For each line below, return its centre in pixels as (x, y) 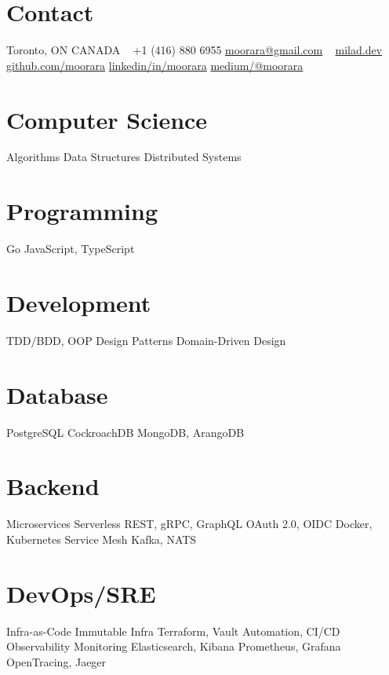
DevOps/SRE (81, 593)
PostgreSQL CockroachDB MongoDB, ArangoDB (125, 432)
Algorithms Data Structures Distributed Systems (124, 157)
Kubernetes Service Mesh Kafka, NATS (102, 539)
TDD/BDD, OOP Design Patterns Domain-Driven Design (146, 340)
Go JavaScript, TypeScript (71, 249)
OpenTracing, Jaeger (56, 661)
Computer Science (107, 119)
